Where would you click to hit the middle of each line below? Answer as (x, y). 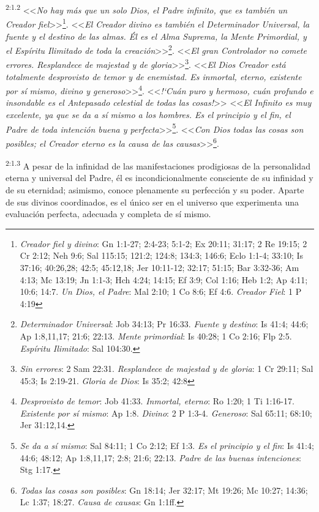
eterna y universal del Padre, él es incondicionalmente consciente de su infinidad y (159, 178)
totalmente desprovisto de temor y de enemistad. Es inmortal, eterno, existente (154, 76)
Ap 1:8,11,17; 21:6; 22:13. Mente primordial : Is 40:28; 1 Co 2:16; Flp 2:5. (156, 336)
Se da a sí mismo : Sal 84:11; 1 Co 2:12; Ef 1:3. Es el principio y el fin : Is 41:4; (167, 446)
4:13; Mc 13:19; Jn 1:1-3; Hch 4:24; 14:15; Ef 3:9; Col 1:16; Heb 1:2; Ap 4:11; (164, 279)
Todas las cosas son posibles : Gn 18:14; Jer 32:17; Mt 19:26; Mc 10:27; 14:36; (164, 490)
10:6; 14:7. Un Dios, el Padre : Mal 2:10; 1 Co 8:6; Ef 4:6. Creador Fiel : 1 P (161, 291)
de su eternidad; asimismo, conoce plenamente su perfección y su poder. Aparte (155, 189)
